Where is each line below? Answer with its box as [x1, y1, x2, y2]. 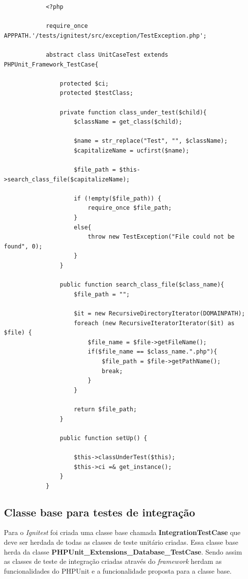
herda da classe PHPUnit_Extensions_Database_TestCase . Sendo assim [4, 546, 242, 557]
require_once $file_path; [87, 204, 172, 212]
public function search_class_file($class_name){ [60, 281, 225, 289]
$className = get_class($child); [74, 118, 183, 126]
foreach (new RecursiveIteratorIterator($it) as [74, 319, 235, 327]
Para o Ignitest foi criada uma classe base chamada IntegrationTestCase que [4, 527, 241, 537]
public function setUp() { [60, 434, 147, 442]
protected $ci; [60, 80, 109, 87]
